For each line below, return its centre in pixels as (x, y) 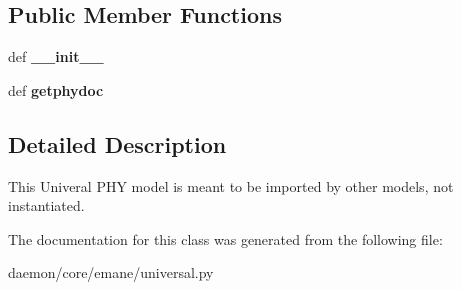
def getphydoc (56, 89)
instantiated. (46, 205)
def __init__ (56, 56)
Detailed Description (117, 143)
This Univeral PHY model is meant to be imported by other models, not (231, 185)
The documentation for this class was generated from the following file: (225, 238)
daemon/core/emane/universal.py (111, 272)
